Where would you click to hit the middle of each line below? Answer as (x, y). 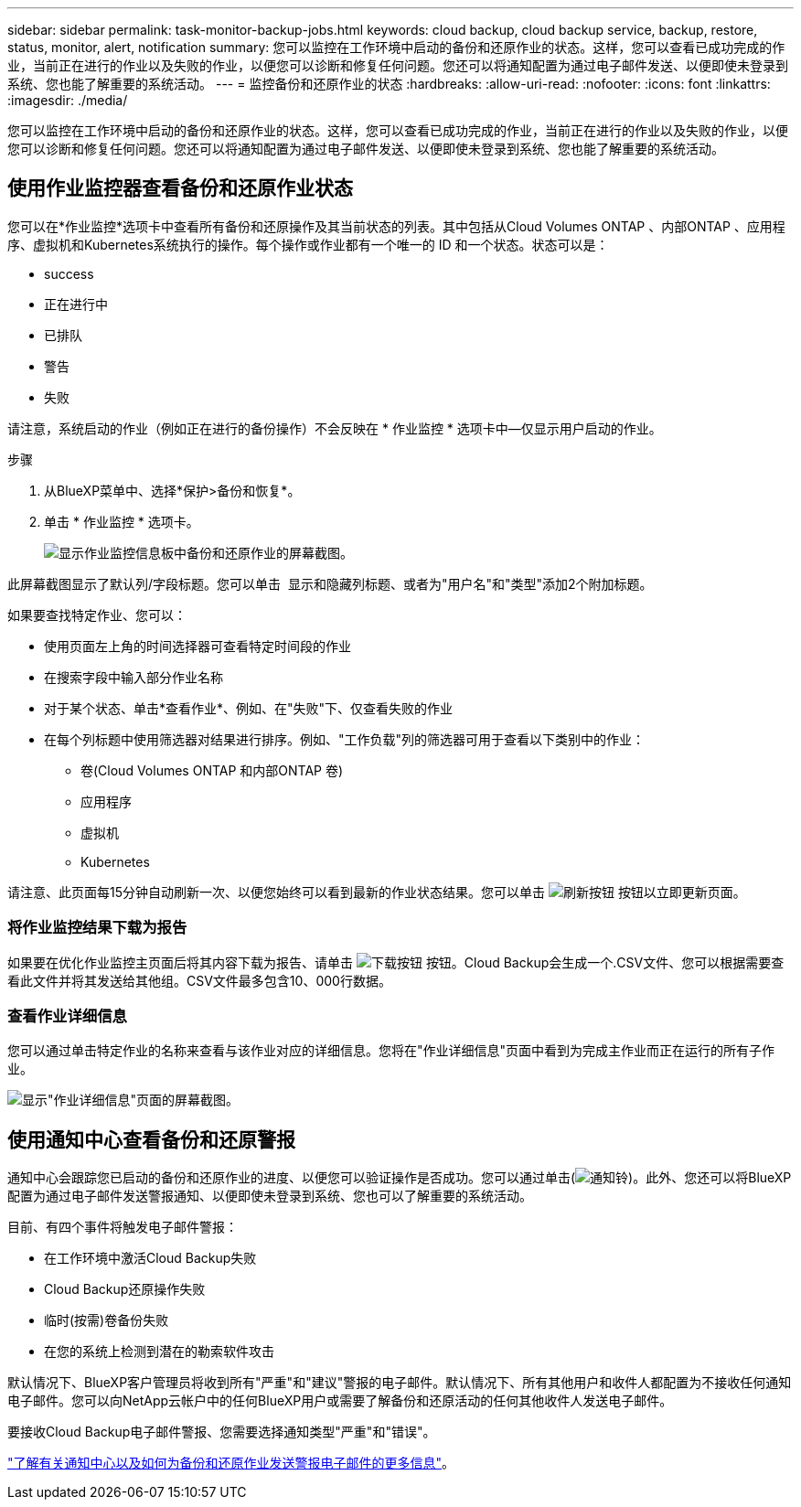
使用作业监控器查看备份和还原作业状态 (180, 188)
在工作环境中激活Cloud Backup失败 (150, 1258)
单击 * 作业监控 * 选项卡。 (122, 521)
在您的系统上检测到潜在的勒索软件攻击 (159, 1352)
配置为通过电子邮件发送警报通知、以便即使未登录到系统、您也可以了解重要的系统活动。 (270, 1196)
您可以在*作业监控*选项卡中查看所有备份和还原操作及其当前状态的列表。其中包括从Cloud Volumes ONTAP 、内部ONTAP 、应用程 (396, 226)
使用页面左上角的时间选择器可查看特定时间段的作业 (198, 646)
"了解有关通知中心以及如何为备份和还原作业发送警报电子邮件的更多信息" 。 (231, 1463)
